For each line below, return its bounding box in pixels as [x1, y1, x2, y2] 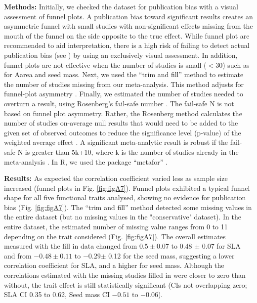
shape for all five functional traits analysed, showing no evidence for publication [4, 192, 246, 203]
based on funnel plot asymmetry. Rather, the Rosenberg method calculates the [4, 108, 242, 118]
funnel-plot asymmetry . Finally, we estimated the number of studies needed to [4, 88, 243, 99]
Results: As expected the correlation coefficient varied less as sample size [4, 173, 228, 183]
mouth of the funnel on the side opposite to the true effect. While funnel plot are [4, 30, 250, 41]
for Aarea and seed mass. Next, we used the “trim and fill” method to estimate [4, 69, 244, 80]
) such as [222, 59, 250, 70]
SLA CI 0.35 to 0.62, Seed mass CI [4, 289, 110, 300]
